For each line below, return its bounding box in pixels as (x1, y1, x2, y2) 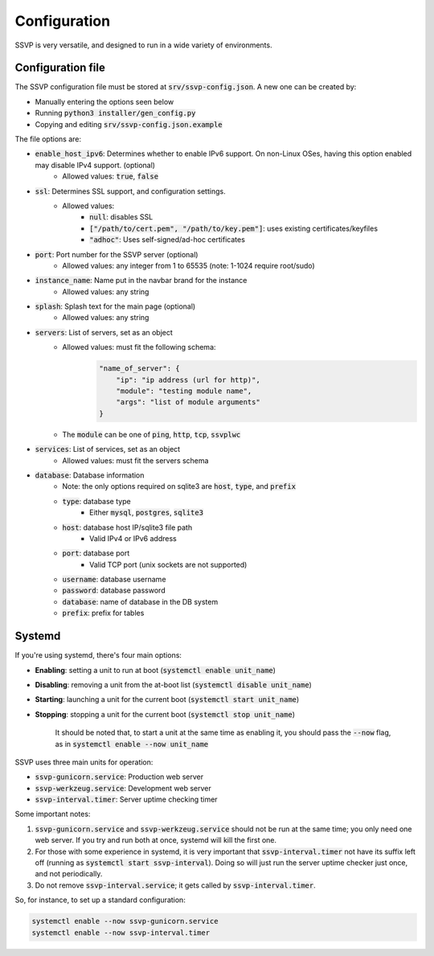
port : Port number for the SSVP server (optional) (35, 249, 199, 259)
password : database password (62, 585, 166, 595)
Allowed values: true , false (62, 171, 159, 181)
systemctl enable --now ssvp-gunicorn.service (31, 917, 219, 926)
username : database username (62, 575, 166, 585)
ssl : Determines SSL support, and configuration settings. (35, 186, 226, 196)
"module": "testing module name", (116, 387, 252, 396)
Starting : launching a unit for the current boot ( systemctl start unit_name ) (35, 695, 300, 704)
